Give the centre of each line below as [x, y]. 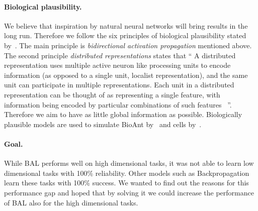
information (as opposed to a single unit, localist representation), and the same [126, 75]
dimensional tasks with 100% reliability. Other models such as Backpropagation [127, 173]
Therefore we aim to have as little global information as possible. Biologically [123, 114]
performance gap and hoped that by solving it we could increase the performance [129, 192]
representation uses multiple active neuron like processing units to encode [117, 65]
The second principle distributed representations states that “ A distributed [120, 55]
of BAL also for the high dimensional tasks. [71, 202]
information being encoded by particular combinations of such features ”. [118, 104]
